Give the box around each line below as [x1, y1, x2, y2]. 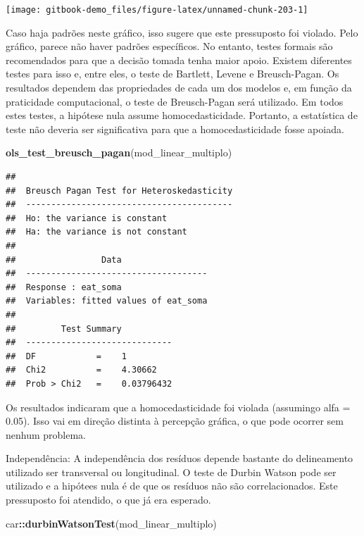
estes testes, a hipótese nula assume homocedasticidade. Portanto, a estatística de [6, 108, 358, 123]
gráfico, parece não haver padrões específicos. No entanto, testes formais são [6, 39, 333, 54]
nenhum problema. [6, 427, 87, 442]
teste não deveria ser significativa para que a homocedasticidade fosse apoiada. [6, 121, 344, 136]
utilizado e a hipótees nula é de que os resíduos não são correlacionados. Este [6, 478, 338, 493]
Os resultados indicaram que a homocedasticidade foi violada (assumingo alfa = [6, 399, 351, 414]
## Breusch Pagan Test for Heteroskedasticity [6, 185, 233, 196]
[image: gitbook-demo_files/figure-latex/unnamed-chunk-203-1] [6, 5, 308, 15]
